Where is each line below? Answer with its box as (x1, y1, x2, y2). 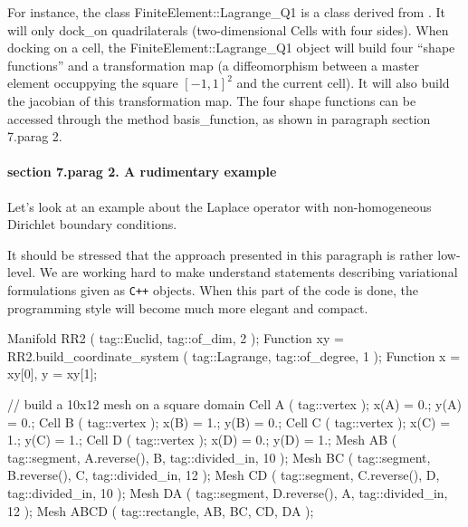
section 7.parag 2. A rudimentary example (7, 162, 277, 181)
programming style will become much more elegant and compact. (7, 298, 368, 317)
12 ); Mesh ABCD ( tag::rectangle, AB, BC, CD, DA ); (7, 501, 314, 520)
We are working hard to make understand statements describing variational (39, 263, 458, 282)
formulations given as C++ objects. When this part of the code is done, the (7, 280, 418, 299)
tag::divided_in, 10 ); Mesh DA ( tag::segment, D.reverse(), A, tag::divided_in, (7, 483, 448, 502)
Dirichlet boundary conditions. (7, 215, 177, 234)
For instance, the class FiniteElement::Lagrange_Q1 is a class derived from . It (7, 3, 445, 21)
